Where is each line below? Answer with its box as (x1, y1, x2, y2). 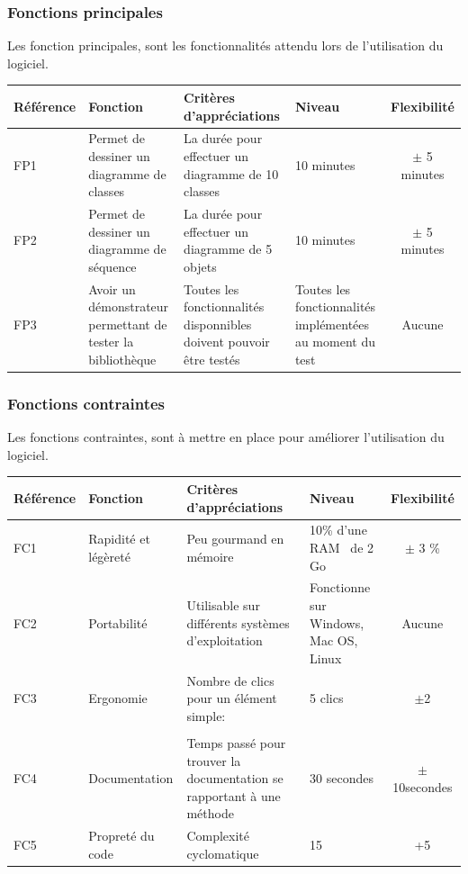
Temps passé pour (186, 733, 286, 752)
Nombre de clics (186, 671, 274, 689)
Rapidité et (88, 529, 150, 548)
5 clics (310, 689, 344, 707)
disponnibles (184, 314, 252, 333)
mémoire (186, 546, 234, 565)
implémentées (294, 314, 370, 333)
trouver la (186, 751, 241, 770)
